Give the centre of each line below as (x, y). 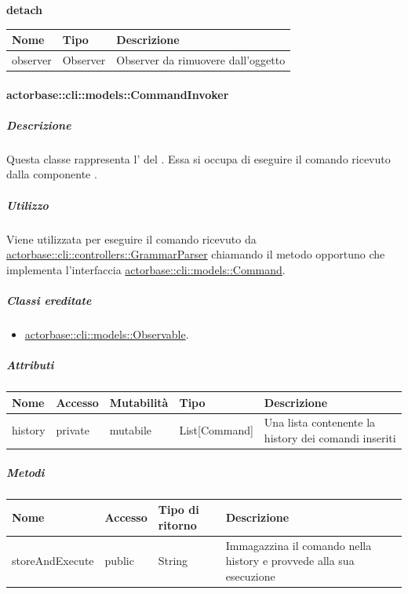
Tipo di (178, 510)
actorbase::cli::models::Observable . (107, 334)
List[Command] (216, 430)
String (173, 561)
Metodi (25, 472)
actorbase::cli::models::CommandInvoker (118, 94)
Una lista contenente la (320, 422)
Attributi (30, 365)
